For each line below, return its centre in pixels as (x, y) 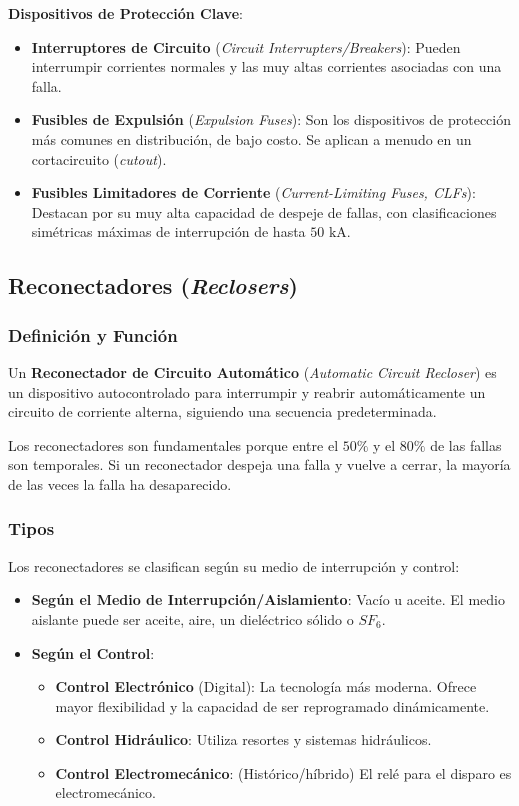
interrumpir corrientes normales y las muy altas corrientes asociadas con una (266, 66)
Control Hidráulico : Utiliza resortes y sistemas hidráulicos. (243, 739)
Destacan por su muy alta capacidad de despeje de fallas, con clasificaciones (264, 211)
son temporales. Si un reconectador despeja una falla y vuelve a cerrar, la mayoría (259, 464)
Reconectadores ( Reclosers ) (153, 285)
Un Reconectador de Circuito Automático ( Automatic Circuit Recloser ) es (252, 371)
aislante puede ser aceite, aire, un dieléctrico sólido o (192, 618)
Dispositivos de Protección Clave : (125, 13)
